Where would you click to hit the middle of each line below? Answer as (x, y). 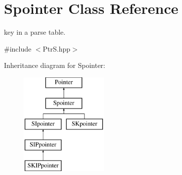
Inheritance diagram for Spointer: (55, 65)
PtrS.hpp (57, 48)
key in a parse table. (35, 32)
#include (18, 48)
